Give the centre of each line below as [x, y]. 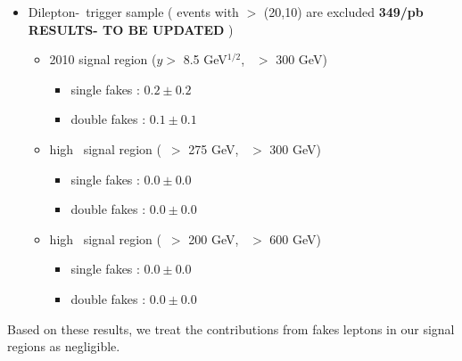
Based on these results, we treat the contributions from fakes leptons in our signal [231, 328]
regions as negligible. [64, 346]
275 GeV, [214, 148]
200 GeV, [214, 238]
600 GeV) [296, 238]
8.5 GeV [205, 59]
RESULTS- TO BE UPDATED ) [131, 29]
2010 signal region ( [103, 59]
